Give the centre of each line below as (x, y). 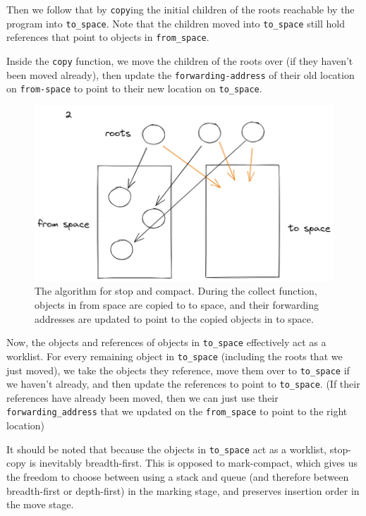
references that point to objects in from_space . (108, 37)
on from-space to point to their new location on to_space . (134, 88)
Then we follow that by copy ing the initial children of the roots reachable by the (181, 9)
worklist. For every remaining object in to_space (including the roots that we (175, 356)
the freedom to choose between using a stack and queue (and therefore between (178, 476)
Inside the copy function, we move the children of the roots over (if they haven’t (180, 60)
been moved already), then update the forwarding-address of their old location (181, 74)
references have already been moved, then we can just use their (142, 397)
